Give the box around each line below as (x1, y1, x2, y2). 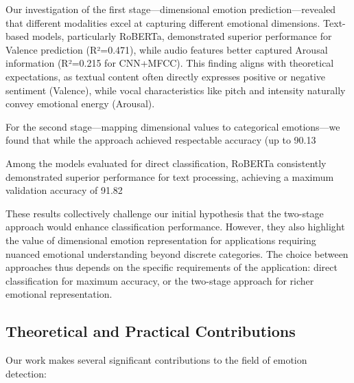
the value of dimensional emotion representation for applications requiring (5, 232, 316, 247)
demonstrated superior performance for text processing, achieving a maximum (5, 169, 334, 184)
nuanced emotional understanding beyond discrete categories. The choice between (5, 246, 349, 261)
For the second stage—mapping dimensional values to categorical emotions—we (5, 119, 340, 133)
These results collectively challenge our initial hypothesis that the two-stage (5, 206, 324, 220)
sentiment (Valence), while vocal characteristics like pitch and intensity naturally (5, 83, 346, 97)
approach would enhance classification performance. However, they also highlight (5, 219, 345, 234)
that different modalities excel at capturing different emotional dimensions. (5, 15, 320, 30)
